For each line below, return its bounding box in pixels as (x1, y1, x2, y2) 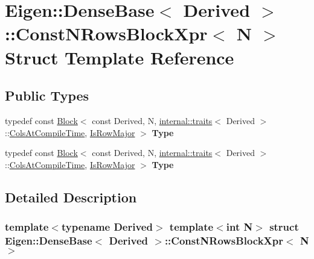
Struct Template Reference (5, 45, 234, 69)
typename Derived (61, 219, 153, 234)
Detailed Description (5, 187, 137, 206)
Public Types (5, 86, 89, 105)
